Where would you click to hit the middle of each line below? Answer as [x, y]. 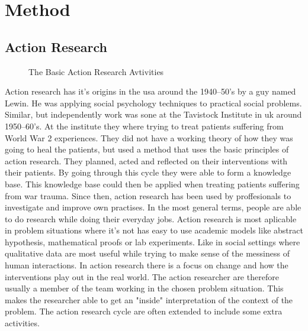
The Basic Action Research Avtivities [96, 71]
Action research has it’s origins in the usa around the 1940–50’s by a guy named [150, 91]
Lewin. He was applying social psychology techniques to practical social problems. [153, 103]
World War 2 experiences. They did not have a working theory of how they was [149, 137]
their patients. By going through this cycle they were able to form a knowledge [148, 172]
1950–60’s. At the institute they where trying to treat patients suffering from [144, 126]
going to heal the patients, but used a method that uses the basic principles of [147, 149]
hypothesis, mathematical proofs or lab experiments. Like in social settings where [153, 241]
